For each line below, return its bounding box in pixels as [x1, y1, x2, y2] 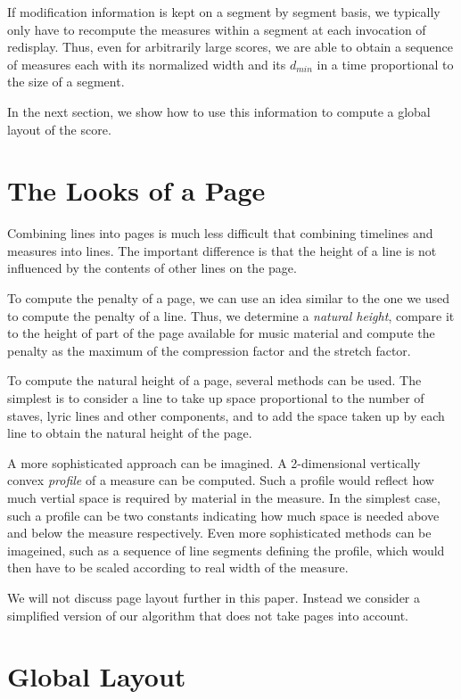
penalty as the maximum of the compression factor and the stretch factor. [7, 341, 411, 359]
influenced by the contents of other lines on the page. [7, 259, 297, 277]
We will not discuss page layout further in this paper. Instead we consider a [7, 588, 421, 606]
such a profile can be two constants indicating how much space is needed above [7, 506, 440, 524]
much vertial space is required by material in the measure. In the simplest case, [7, 489, 440, 506]
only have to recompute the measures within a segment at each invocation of [7, 20, 426, 38]
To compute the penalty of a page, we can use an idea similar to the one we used [7, 289, 450, 308]
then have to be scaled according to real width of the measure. [7, 558, 349, 577]
